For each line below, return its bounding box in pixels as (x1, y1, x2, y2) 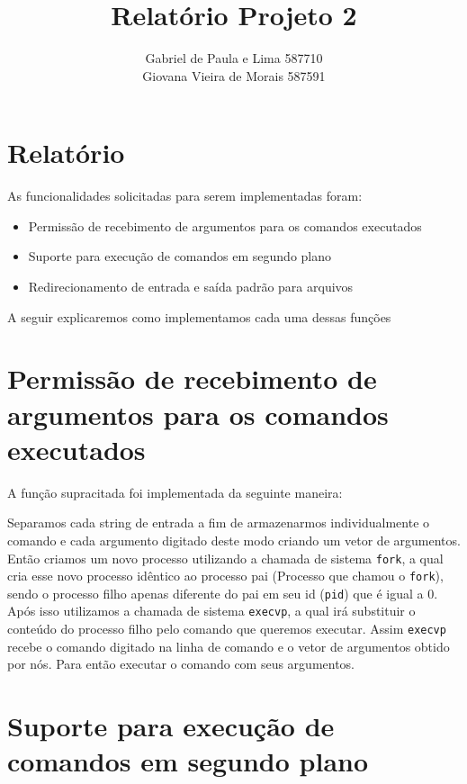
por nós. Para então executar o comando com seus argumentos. (7, 654, 355, 673)
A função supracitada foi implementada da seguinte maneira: (7, 482, 343, 501)
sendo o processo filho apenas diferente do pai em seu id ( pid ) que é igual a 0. (7, 583, 438, 602)
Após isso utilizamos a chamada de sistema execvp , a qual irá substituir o (7, 601, 416, 620)
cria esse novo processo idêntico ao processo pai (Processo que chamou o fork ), (7, 566, 444, 585)
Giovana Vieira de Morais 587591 (142, 66, 326, 85)
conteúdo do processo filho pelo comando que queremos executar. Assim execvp (7, 619, 446, 638)
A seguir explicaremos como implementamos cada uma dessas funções (7, 307, 391, 326)
